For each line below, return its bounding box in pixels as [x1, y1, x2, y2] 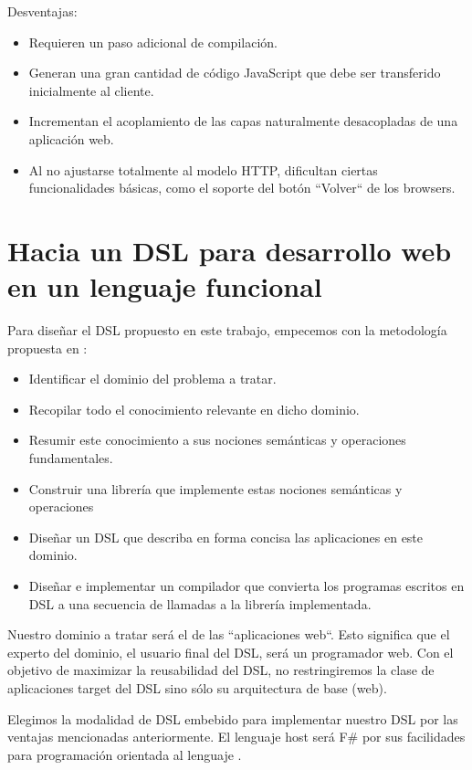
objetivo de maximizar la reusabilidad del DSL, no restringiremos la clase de [7, 660, 435, 680]
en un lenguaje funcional [7, 268, 322, 305]
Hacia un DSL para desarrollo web [7, 231, 452, 269]
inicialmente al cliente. [28, 80, 154, 100]
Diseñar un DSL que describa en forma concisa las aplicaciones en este [28, 527, 424, 546]
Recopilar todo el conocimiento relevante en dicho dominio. [28, 399, 360, 418]
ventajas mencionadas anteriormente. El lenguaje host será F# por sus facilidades [7, 727, 466, 746]
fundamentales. [28, 448, 113, 468]
